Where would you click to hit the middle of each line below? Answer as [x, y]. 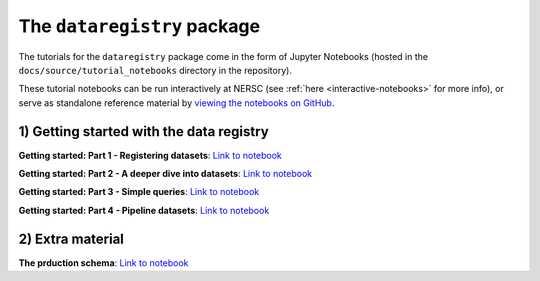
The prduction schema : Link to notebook [103, 262]
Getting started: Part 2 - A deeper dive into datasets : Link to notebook [165, 174]
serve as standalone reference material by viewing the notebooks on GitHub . [176, 102]
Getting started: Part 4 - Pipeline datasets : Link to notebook [144, 210]
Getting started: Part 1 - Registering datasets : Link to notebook [150, 155]
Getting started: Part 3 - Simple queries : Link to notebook [139, 192]
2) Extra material [71, 238]
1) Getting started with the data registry [143, 131]
